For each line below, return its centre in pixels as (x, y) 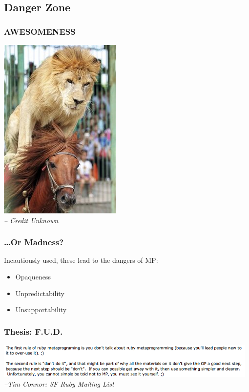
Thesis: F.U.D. (33, 331)
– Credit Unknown (31, 220)
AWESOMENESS (40, 31)
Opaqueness (33, 277)
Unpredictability (40, 293)
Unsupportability (41, 310)
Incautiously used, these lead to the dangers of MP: (81, 260)
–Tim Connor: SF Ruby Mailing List (59, 384)
